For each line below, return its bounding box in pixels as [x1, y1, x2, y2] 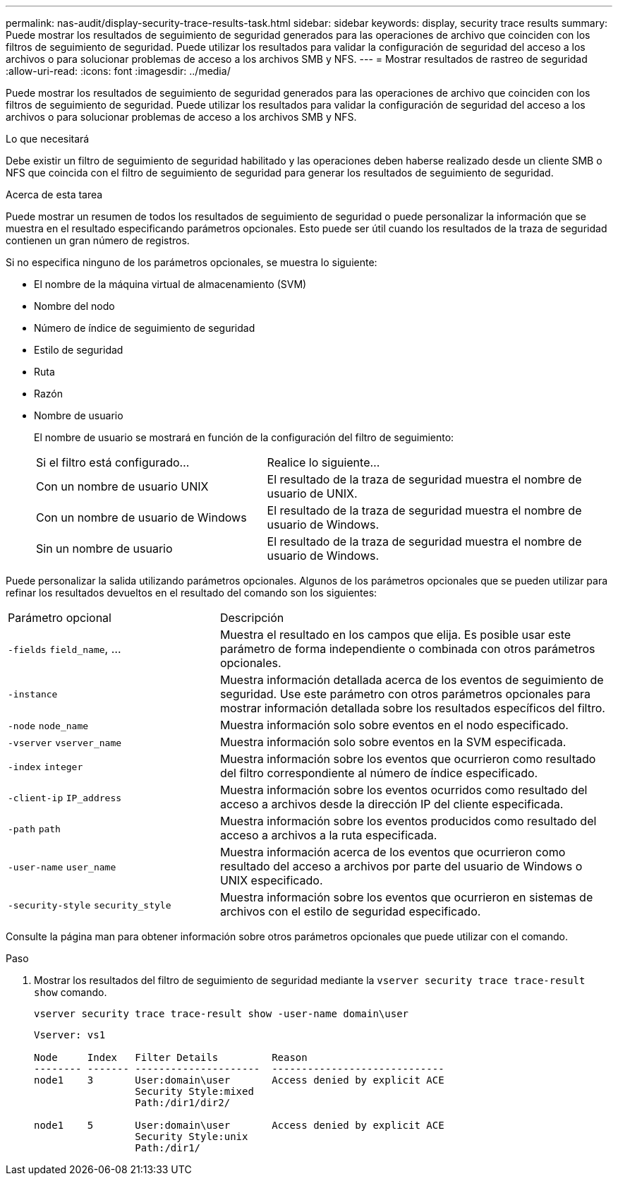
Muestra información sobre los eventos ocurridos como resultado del [219, 783, 588, 797]
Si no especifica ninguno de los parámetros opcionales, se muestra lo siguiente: [6, 256, 377, 268]
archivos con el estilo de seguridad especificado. [219, 904, 481, 918]
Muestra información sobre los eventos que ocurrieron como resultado [219, 752, 596, 766]
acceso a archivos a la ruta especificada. [219, 828, 437, 842]
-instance [8, 688, 58, 700]
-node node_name [8, 721, 89, 731]
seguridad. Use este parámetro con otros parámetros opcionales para [219, 687, 591, 701]
